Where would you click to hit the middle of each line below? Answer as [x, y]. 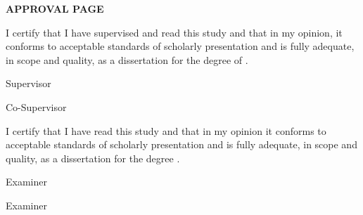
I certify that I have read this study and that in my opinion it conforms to [166, 130]
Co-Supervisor [36, 106]
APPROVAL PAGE [55, 8]
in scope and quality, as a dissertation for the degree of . [127, 59]
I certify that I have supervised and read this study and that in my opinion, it [174, 32]
